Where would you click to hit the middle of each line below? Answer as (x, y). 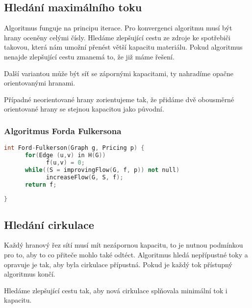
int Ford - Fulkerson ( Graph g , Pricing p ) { (74, 148)
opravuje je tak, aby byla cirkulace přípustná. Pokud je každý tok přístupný (118, 264)
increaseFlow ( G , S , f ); (85, 177)
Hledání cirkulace (49, 224)
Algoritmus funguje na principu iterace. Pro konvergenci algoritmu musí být (118, 28)
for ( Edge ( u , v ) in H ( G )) (65, 155)
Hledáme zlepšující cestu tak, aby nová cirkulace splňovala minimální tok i (116, 290)
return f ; (41, 184)
